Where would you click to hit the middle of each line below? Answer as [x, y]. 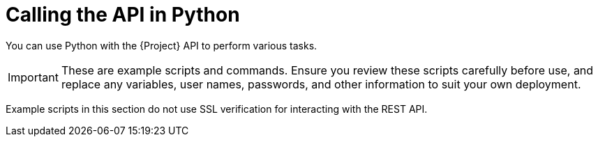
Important [33, 77]
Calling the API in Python [123, 15]
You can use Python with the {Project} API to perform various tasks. [162, 45]
